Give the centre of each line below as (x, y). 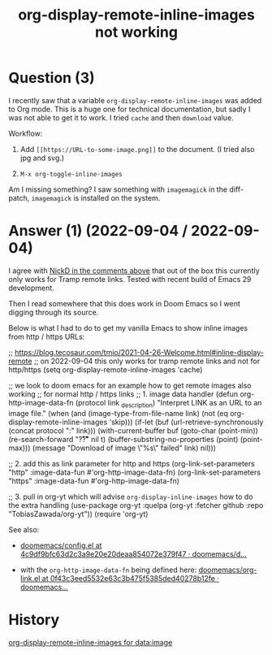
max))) (19, 448)
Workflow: (26, 133)
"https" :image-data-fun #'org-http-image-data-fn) (94, 480)
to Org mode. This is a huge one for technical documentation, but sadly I (130, 109)
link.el (30, 578)
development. (31, 288)
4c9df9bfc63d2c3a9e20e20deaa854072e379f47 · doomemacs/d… (134, 553)
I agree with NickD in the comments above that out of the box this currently (134, 271)
